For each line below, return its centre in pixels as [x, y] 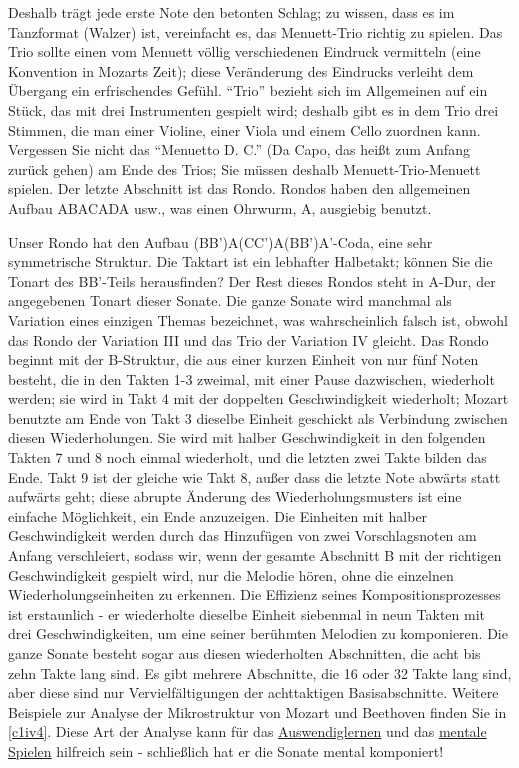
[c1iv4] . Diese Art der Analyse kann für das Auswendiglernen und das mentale [247, 731]
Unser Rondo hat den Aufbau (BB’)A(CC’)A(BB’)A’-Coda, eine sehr [220, 241]
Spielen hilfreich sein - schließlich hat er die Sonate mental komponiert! [226, 750]
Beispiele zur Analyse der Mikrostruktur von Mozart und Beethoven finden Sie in [257, 711]
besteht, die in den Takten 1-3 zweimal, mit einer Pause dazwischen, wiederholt [251, 378]
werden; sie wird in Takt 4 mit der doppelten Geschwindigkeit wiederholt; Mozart [258, 398]
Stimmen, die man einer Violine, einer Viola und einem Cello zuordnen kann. [244, 129]
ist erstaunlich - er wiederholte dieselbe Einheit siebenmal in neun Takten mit [247, 613]
